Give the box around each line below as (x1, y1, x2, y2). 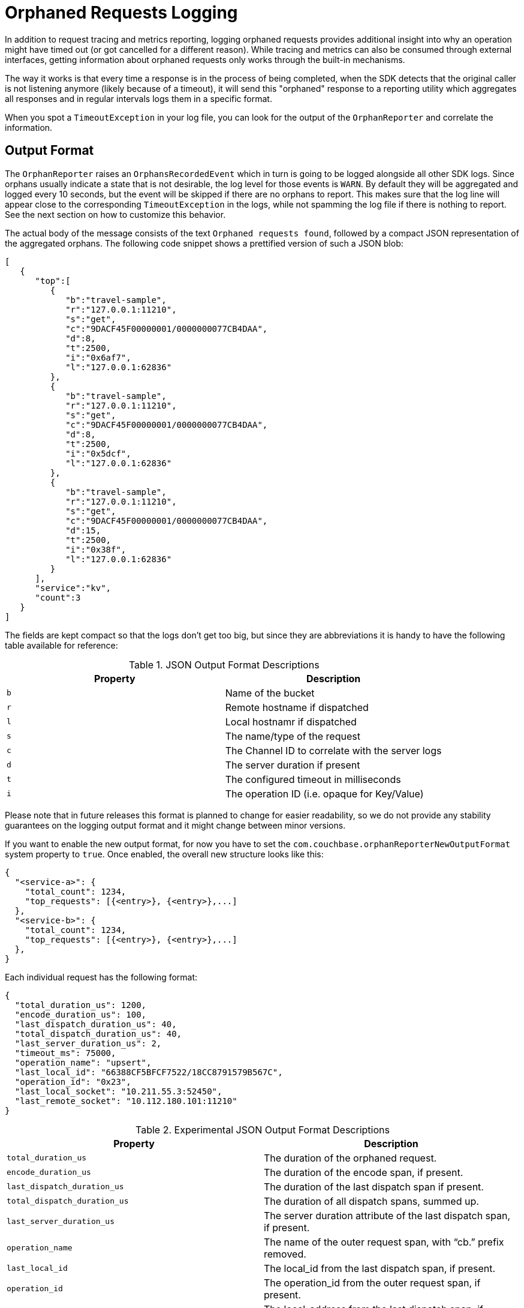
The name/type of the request (225, 730, 360, 742)
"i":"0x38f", (65, 544, 127, 554)
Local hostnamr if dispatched (225, 715, 357, 728)
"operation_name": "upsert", (14, 1057, 152, 1067)
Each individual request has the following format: (5, 971, 198, 982)
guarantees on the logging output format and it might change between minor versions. (5, 820, 346, 830)
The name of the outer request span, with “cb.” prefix (264, 1235, 504, 1248)
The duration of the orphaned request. (264, 1151, 437, 1164)
